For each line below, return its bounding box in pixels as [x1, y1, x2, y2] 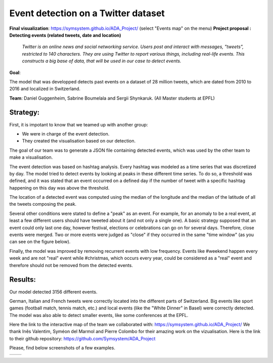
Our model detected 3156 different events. [9, 289, 98, 295]
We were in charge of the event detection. [22, 130, 110, 137]
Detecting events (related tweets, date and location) [9, 32, 121, 38]
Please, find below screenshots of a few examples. [9, 345, 116, 351]
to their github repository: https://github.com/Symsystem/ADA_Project [9, 335, 156, 341]
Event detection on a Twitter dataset [9, 8, 165, 19]
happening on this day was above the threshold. [9, 185, 110, 191]
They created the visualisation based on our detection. [22, 138, 136, 144]
